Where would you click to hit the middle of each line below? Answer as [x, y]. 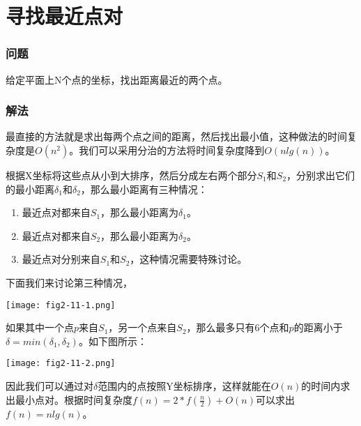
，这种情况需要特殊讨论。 [189, 259]
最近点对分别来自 [61, 259]
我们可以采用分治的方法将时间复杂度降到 [172, 150]
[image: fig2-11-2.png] [61, 364]
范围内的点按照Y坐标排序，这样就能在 [184, 386]
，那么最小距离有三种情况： [144, 189]
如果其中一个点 [40, 327]
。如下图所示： [113, 341]
